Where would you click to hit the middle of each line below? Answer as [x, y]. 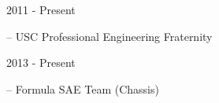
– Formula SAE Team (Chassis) [83, 88]
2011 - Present [41, 9]
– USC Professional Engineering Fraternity [109, 36]
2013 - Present [41, 63]
